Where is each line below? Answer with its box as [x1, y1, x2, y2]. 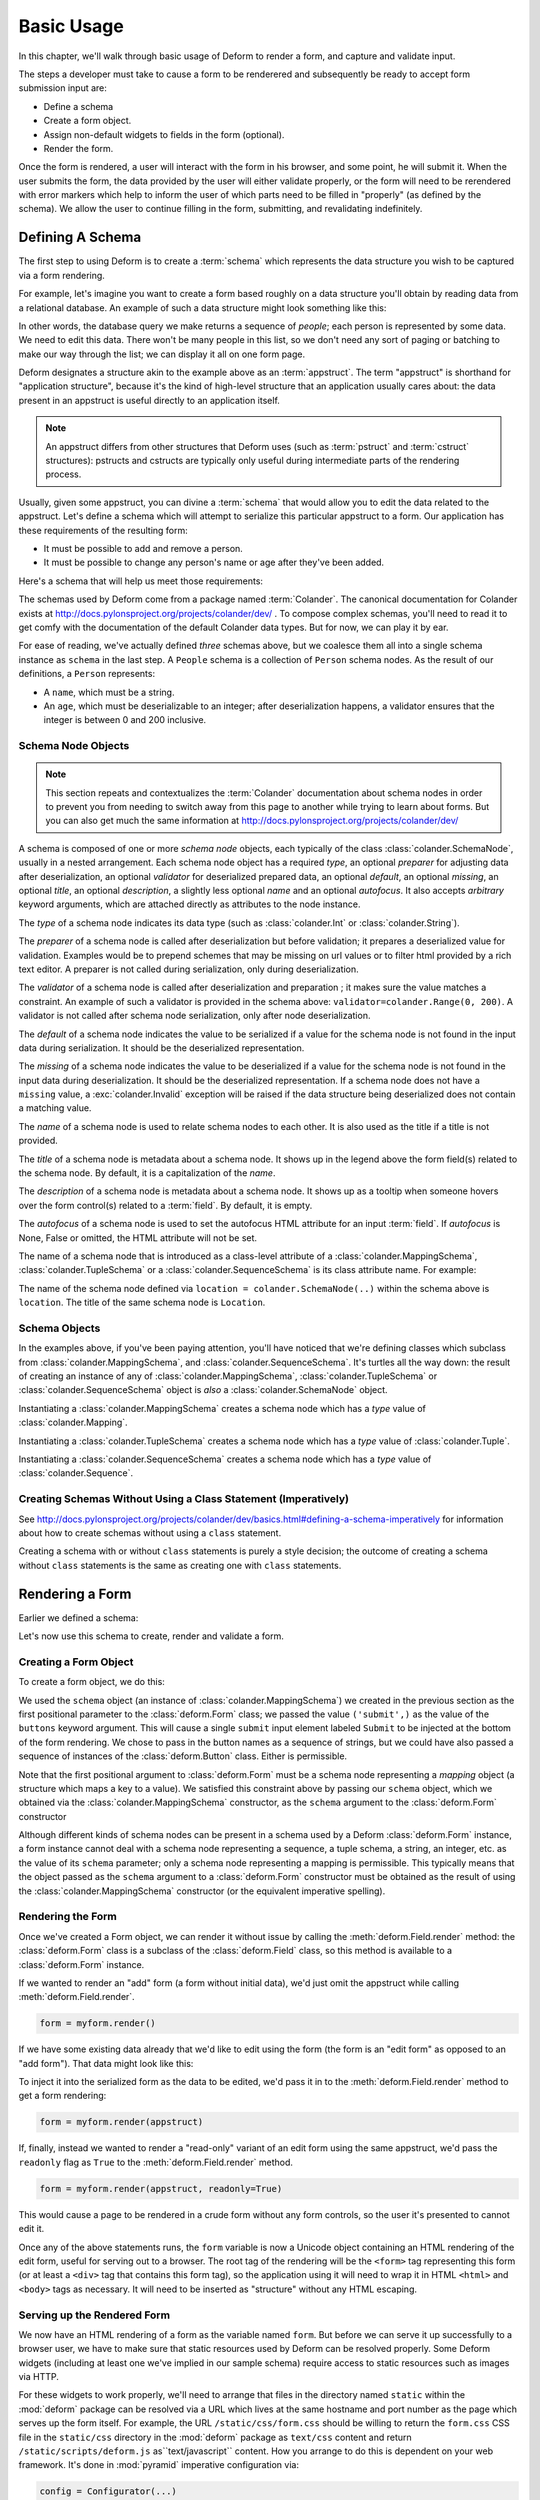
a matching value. [18, 1102, 92, 1114]
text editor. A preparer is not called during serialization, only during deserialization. [18, 963, 359, 975]
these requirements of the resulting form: [18, 524, 189, 536]
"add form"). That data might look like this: [18, 2057, 194, 2069]
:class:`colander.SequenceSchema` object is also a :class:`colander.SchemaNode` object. [18, 1384, 389, 1396]
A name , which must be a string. [43, 686, 175, 698]
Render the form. [43, 142, 114, 154]
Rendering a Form [18, 1585, 132, 1602]
